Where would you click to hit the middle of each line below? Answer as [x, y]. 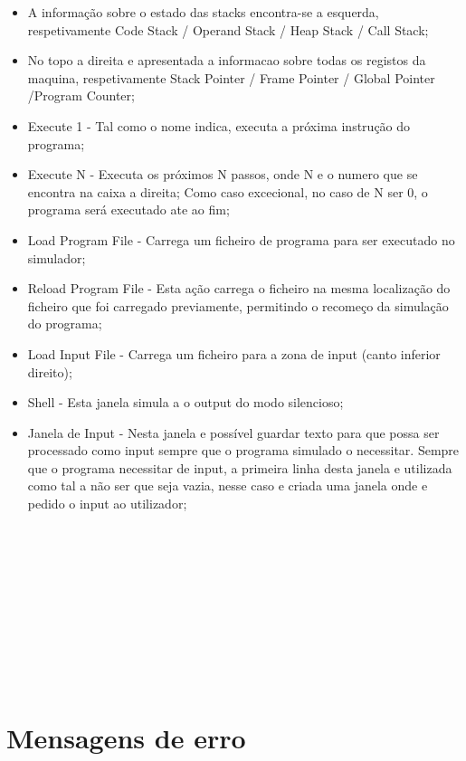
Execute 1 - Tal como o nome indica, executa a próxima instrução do [219, 125]
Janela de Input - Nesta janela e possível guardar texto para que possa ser [233, 432]
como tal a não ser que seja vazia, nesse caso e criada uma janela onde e [228, 485]
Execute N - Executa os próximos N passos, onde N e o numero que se [223, 174]
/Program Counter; [81, 95]
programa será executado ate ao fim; [128, 209]
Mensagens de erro [126, 738]
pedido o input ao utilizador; [107, 504]
